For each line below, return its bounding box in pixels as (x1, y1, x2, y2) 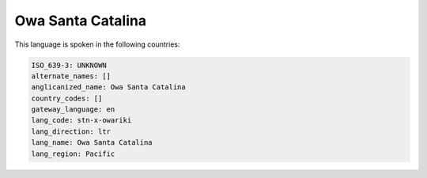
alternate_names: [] (31, 71, 111, 81)
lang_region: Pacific (31, 149, 115, 158)
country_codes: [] (31, 93, 103, 103)
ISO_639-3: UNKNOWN (31, 60, 107, 70)
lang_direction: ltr (31, 127, 111, 136)
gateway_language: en (31, 105, 115, 114)
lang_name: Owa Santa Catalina (31, 138, 153, 147)
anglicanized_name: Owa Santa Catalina (31, 83, 186, 92)
